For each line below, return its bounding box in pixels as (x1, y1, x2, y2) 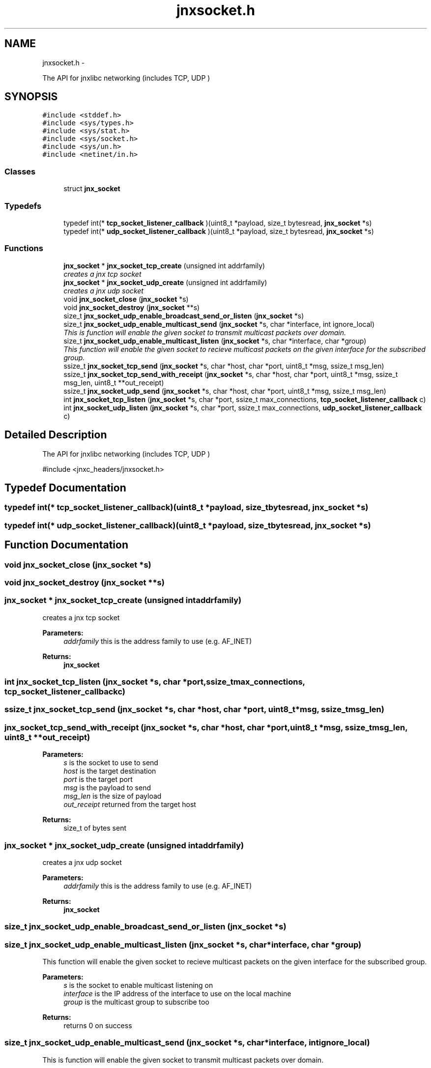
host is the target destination (63, 767, 156, 776)
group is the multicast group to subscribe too (63, 998, 209, 1007)
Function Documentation (4, 539, 128, 551)
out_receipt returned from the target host (63, 800, 196, 809)
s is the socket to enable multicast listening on (63, 981, 213, 990)
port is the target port (63, 775, 133, 784)
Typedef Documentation (4, 481, 126, 494)
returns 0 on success (63, 1021, 132, 1030)
